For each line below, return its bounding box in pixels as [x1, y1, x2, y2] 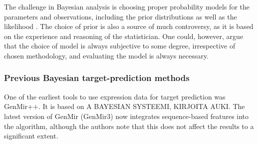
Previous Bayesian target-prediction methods [4, 71, 190, 84]
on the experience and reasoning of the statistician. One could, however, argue [4, 30, 244, 41]
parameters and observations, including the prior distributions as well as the [4, 11, 237, 21]
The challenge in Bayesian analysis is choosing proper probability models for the [4, 1, 250, 11]
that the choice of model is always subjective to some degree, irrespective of [4, 40, 236, 51]
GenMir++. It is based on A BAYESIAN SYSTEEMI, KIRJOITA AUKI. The [4, 101, 245, 111]
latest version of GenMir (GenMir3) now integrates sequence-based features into [4, 110, 249, 121]
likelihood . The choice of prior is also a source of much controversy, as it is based [4, 21, 254, 31]
